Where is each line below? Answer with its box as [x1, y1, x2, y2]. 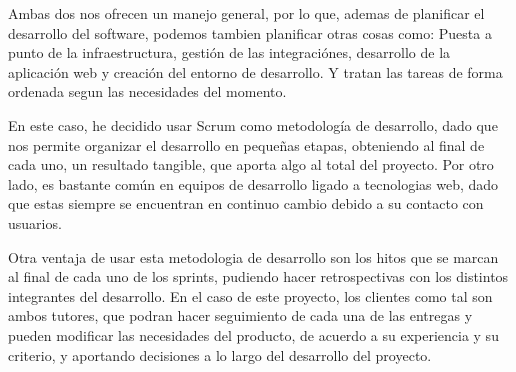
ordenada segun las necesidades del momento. [8, 81, 287, 102]
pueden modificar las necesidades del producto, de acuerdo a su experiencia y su [8, 324, 499, 345]
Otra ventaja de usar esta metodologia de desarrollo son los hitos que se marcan [8, 246, 499, 267]
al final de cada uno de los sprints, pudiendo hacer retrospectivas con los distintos [8, 266, 509, 287]
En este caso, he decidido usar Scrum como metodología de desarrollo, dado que [8, 114, 498, 135]
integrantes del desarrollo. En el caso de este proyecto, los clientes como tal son [8, 285, 493, 306]
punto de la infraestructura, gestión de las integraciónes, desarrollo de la [8, 42, 451, 63]
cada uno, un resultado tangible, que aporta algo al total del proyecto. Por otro [8, 154, 494, 175]
